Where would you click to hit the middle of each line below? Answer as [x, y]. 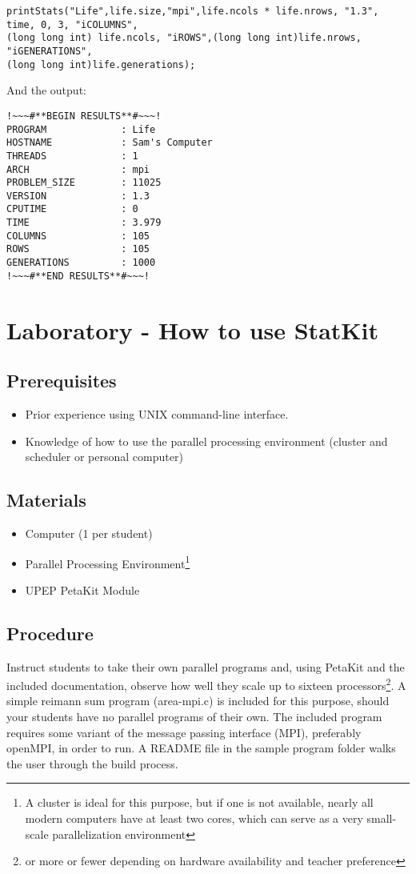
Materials [46, 500]
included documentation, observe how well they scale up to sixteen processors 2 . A [206, 684]
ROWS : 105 [78, 249]
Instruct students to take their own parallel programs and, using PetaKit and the [206, 666]
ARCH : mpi [78, 169]
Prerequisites [62, 381]
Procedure [50, 633]
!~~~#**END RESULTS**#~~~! [78, 276]
